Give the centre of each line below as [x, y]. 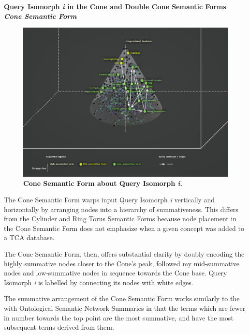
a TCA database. [29, 237]
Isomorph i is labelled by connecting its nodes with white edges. [99, 282]
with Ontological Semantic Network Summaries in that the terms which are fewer [125, 308]
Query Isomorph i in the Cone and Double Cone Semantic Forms [115, 6]
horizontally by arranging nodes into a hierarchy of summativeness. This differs [121, 209]
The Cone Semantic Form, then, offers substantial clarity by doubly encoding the [124, 253]
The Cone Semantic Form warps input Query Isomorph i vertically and [110, 200]
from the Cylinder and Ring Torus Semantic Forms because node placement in [120, 219]
